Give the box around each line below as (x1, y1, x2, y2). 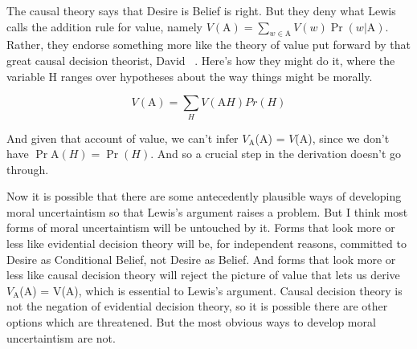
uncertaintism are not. (6, 329, 116, 346)
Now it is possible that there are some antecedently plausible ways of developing (6, 188, 402, 205)
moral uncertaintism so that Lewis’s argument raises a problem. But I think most (6, 203, 408, 220)
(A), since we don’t (295, 129, 390, 146)
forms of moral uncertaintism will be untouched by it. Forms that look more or (6, 219, 395, 236)
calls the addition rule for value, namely (6, 18, 203, 34)
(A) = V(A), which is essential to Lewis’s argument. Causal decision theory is (19, 282, 403, 298)
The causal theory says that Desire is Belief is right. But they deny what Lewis (6, 2, 396, 18)
